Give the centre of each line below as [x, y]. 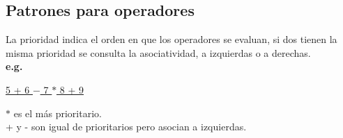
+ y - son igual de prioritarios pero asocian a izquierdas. [126, 127]
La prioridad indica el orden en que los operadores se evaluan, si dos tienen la [171, 39]
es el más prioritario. [58, 113]
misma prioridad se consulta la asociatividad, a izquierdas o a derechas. [158, 52]
